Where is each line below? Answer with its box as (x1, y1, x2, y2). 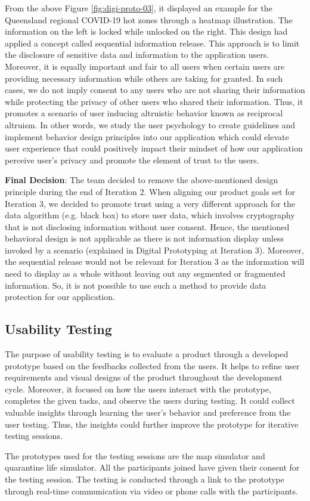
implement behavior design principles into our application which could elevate (5, 130, 289, 143)
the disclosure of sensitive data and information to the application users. (5, 48, 269, 61)
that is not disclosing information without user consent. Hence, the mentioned (5, 220, 290, 233)
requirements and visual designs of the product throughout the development (5, 371, 283, 384)
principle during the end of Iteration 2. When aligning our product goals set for (5, 185, 295, 197)
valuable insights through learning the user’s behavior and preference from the (5, 406, 291, 419)
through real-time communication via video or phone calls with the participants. (5, 484, 298, 497)
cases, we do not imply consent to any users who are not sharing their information (5, 83, 305, 96)
